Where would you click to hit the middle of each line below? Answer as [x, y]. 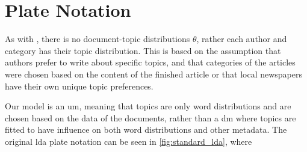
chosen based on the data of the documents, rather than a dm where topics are [150, 117]
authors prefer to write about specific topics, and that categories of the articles [150, 62]
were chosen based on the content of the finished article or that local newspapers [154, 74]
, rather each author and [242, 39]
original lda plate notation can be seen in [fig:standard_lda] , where [129, 141]
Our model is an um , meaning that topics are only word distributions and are [148, 106]
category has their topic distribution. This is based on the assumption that [143, 50]
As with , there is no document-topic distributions [98, 39]
